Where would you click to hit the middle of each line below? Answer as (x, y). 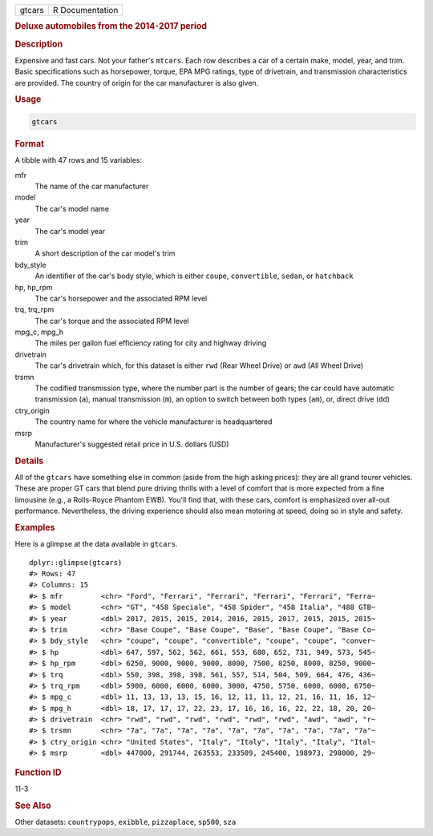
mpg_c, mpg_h (39, 332)
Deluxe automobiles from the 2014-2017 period (111, 26)
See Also (33, 806)
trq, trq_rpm (34, 309)
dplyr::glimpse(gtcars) (76, 562)
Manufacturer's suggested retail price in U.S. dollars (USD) (132, 444)
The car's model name (72, 208)
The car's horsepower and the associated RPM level (121, 298)
